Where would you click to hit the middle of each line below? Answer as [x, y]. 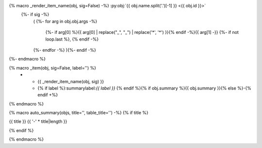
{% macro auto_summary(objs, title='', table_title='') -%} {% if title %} [79, 113]
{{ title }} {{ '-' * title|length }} [38, 121]
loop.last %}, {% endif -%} [72, 39]
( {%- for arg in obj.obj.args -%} [65, 21]
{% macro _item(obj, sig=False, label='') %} [53, 68]
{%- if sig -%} [35, 15]
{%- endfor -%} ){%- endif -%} [65, 50]
